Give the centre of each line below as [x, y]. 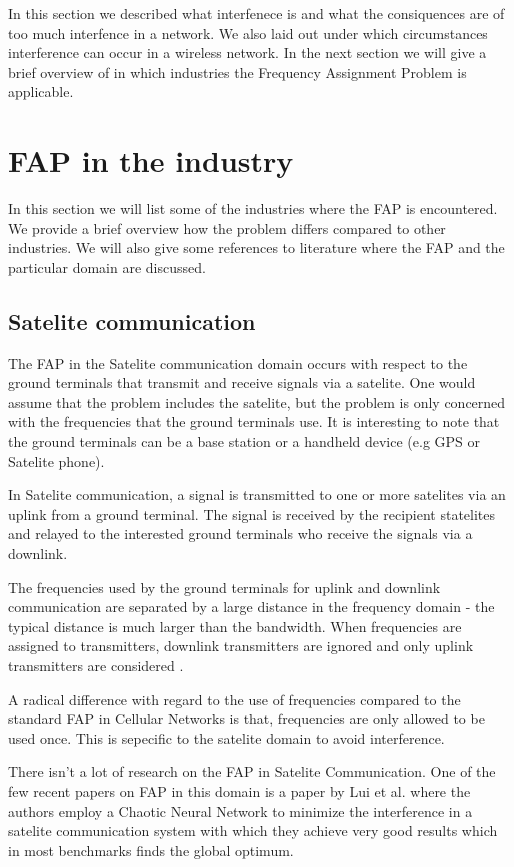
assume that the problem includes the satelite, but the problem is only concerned [257, 401]
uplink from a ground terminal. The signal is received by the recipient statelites [252, 513]
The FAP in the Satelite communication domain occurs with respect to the [238, 362]
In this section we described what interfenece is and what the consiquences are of [256, 13]
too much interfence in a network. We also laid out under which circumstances [248, 32]
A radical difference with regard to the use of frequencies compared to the [234, 698]
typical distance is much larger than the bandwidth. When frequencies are [235, 625]
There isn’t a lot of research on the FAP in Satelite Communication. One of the [252, 771]
